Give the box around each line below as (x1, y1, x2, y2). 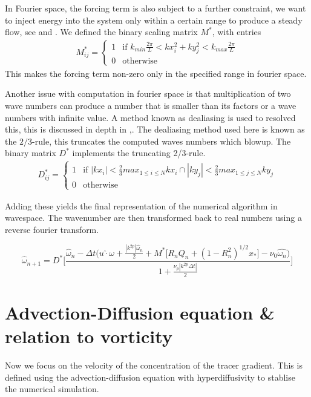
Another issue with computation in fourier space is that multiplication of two (5, 87, 291, 100)
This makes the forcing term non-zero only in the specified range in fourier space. (5, 67, 307, 79)
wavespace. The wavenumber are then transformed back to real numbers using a (5, 211, 302, 224)
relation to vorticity (5, 324, 172, 349)
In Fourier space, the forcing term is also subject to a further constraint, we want (5, 2, 306, 14)
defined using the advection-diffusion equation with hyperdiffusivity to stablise (5, 370, 295, 383)
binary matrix (5, 146, 56, 159)
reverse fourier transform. (5, 223, 99, 235)
